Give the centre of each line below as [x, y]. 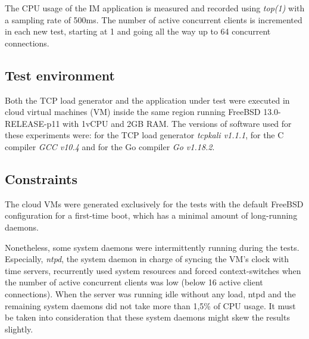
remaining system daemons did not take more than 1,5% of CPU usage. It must [150, 305]
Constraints [41, 178]
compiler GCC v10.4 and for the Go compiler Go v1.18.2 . [110, 146]
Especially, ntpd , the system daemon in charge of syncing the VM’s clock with [147, 259]
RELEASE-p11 [32, 123]
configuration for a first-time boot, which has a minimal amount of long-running [151, 215]
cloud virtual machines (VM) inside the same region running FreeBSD [133, 112]
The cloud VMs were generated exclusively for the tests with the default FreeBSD [154, 203]
